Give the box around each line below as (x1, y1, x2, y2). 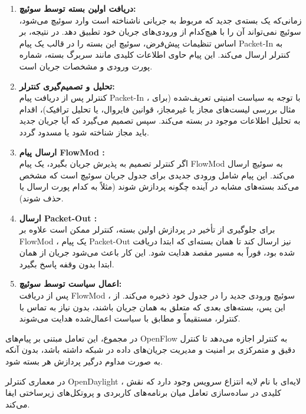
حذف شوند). (19, 191, 64, 204)
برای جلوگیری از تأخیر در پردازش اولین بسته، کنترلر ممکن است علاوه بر (19, 223, 275, 236)
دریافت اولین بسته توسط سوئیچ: (19, 2, 136, 14)
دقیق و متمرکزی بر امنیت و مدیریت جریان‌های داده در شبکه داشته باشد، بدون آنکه (5, 343, 295, 356)
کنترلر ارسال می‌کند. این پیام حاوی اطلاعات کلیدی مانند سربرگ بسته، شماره (19, 48, 290, 61)
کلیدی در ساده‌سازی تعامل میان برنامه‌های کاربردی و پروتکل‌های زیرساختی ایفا (5, 386, 281, 399)
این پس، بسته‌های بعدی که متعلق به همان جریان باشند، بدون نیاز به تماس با (19, 300, 285, 313)
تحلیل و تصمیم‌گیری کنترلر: (19, 80, 115, 92)
